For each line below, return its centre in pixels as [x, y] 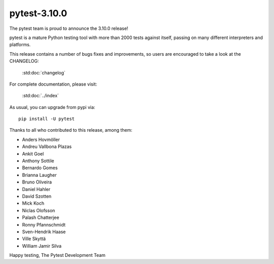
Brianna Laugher [39, 175]
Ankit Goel [33, 154]
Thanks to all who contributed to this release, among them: [71, 130]
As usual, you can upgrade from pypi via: [52, 107]
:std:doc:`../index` [41, 96]
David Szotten [37, 196]
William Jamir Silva [42, 246]
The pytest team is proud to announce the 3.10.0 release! [69, 28]
